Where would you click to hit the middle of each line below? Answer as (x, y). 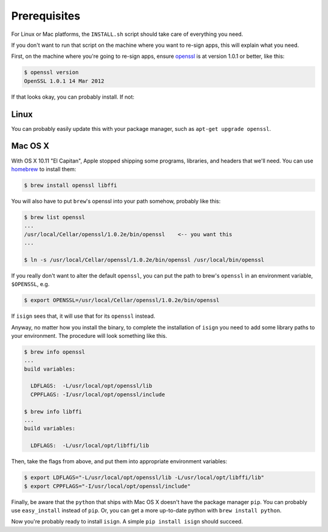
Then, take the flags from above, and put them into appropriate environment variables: (119, 461)
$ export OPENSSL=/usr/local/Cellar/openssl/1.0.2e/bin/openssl (122, 300)
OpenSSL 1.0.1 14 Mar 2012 (64, 81)
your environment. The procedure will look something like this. (89, 335)
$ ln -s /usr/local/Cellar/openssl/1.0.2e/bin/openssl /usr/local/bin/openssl (144, 260)
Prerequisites (46, 16)
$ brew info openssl (54, 352)
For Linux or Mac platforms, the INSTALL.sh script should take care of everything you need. (127, 34)
